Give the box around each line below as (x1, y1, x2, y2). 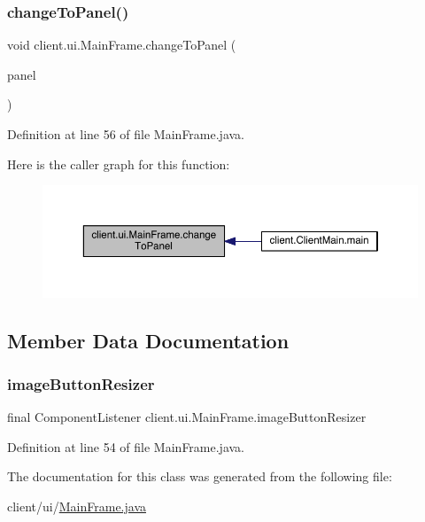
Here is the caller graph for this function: (7, 154, 230, 173)
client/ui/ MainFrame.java (7, 497, 146, 516)
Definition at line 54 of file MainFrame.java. (7, 437, 245, 456)
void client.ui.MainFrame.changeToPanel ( (7, 35, 236, 54)
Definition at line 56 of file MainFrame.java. (7, 125, 245, 143)
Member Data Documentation (7, 326, 290, 354)
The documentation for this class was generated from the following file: (7, 467, 392, 486)
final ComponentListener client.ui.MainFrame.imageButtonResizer (7, 408, 367, 426)
